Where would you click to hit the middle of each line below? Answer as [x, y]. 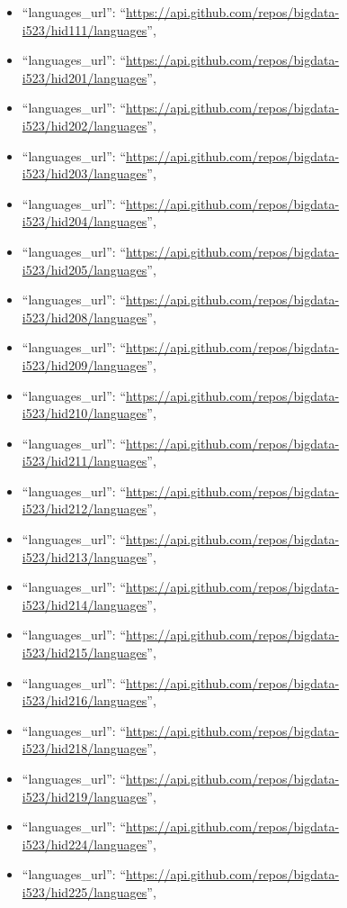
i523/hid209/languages [85, 364]
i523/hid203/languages [85, 173]
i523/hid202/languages [85, 125]
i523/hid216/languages [85, 700]
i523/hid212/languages [85, 508]
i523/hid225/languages [85, 891]
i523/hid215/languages [85, 653]
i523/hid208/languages [85, 317]
